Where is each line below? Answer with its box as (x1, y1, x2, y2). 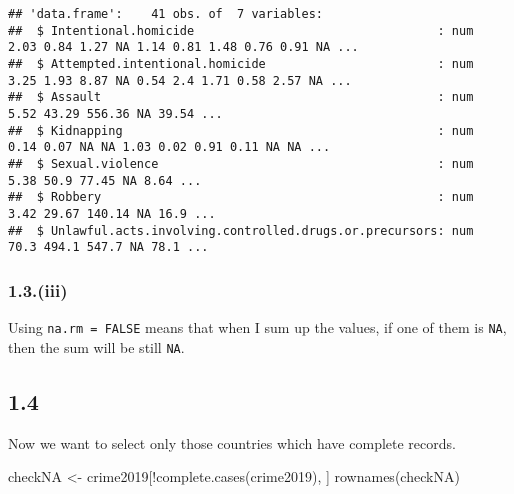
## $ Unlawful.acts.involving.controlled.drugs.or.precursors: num (8, 223, 474, 238)
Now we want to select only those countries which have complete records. (8, 432, 456, 453)
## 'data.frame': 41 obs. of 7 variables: (8, 7, 323, 21)
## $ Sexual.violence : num (8, 156, 474, 171)
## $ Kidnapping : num (8, 123, 474, 138)
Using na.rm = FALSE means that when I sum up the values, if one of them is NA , (8, 317, 507, 338)
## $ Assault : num (8, 90, 474, 105)
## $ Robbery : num (8, 190, 474, 205)
